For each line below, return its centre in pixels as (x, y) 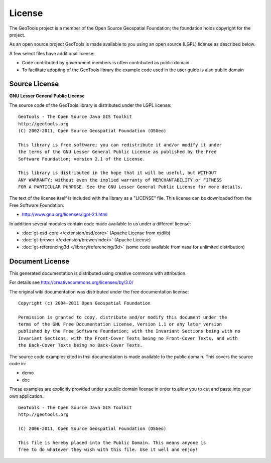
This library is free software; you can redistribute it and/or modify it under (120, 145)
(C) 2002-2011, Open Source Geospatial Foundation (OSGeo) (92, 131)
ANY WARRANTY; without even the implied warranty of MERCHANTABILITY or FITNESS (120, 180)
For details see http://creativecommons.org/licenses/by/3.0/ (71, 282)
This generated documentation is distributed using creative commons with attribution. (98, 273)
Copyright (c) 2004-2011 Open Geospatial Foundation (84, 303)
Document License (39, 261)
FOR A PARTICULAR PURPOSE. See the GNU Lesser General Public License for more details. (131, 187)
